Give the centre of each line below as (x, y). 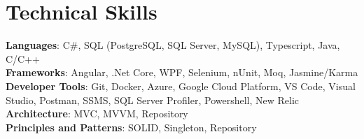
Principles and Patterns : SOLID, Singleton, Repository (131, 127)
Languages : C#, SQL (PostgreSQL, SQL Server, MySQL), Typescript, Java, (173, 45)
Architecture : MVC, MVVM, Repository (97, 114)
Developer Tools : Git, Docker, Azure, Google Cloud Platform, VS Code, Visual (181, 86)
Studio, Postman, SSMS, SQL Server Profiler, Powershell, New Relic (153, 100)
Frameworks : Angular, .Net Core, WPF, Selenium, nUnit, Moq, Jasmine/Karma (182, 72)
